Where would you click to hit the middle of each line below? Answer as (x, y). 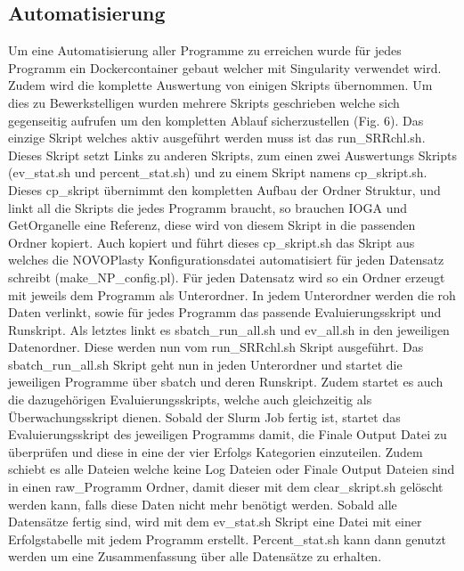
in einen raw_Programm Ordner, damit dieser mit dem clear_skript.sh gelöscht (226, 487)
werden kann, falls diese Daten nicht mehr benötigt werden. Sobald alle (203, 504)
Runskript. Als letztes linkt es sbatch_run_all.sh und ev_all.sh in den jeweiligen (229, 329)
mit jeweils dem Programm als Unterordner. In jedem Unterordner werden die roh (232, 294)
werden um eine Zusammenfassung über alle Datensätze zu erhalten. (195, 556)
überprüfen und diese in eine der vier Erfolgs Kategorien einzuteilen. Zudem (216, 451)
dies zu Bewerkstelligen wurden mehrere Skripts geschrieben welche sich (204, 102)
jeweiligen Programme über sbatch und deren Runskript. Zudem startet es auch (226, 382)
